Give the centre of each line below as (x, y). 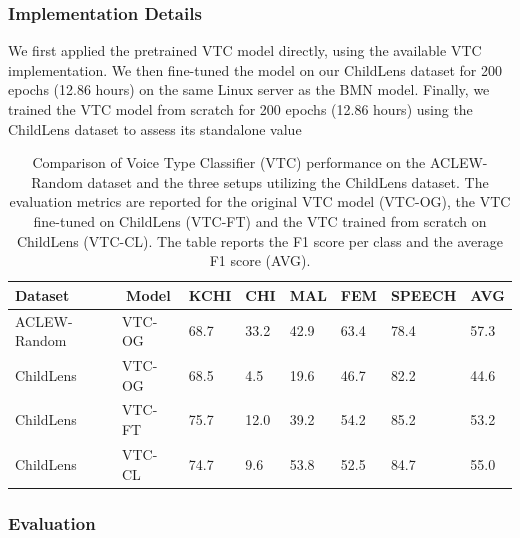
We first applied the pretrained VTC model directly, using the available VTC (245, 50)
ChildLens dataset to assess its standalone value (155, 128)
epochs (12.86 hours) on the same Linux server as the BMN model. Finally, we (249, 89)
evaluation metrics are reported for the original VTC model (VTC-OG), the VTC (260, 201)
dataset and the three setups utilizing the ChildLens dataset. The (288, 181)
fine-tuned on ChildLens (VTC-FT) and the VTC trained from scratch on (260, 220)
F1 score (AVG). (260, 260)
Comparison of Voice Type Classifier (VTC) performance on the (229, 162)
